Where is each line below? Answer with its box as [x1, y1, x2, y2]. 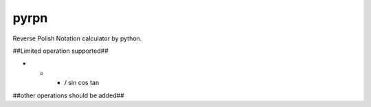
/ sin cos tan [64, 79, 100, 87]
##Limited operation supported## [12, 47, 109, 55]
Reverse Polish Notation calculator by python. [12, 34, 142, 43]
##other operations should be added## [12, 91, 124, 99]
